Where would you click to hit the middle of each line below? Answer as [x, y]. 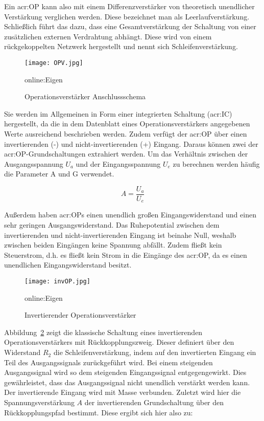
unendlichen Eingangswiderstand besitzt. [68, 265]
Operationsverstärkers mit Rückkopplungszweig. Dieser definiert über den [119, 342]
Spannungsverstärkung [39, 402]
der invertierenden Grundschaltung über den [154, 402]
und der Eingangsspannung [118, 163]
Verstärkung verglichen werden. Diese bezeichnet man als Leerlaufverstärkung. [127, 16]
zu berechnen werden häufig [216, 163]
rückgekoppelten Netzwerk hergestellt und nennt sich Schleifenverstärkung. [121, 46]
